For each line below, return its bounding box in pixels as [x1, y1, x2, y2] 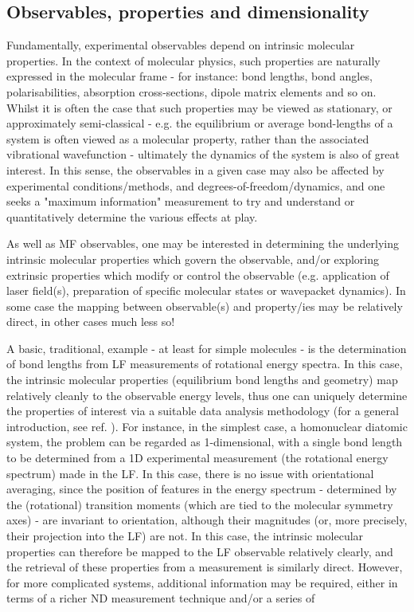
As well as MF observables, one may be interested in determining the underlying [6, 235, 400, 252]
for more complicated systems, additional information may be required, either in [6, 574, 398, 590]
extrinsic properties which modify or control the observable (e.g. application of [6, 266, 389, 283]
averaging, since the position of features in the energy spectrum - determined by [6, 481, 397, 497]
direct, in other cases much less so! [6, 313, 175, 330]
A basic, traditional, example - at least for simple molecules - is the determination [6, 339, 407, 356]
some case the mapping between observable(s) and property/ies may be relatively [6, 297, 403, 314]
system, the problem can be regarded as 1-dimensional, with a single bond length [6, 433, 403, 450]
